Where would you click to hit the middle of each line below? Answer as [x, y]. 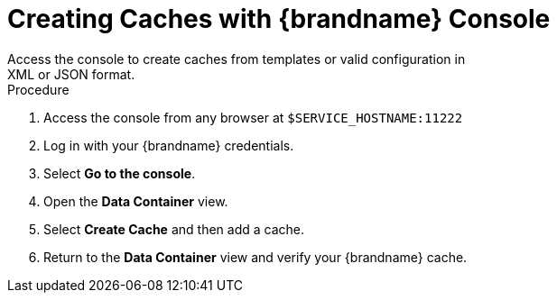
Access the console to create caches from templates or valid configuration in [237, 59]
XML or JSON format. [71, 74]
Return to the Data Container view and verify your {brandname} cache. [255, 257]
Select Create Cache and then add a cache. [174, 229]
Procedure [38, 89]
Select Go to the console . [120, 173]
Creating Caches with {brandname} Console [279, 19]
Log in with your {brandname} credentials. [169, 145]
